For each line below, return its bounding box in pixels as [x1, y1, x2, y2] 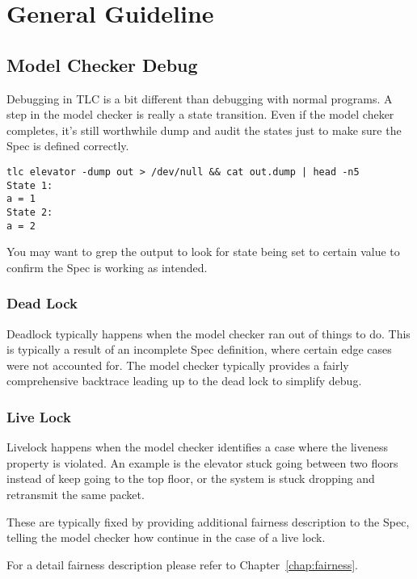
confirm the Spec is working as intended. [6, 258, 208, 275]
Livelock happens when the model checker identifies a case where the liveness [6, 438, 388, 455]
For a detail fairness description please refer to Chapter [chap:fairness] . [6, 556, 358, 573]
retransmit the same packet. [6, 486, 145, 503]
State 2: [6, 206, 53, 218]
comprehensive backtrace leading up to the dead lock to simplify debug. [6, 372, 362, 389]
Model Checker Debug [6, 52, 198, 77]
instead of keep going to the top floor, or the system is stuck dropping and [6, 470, 375, 487]
